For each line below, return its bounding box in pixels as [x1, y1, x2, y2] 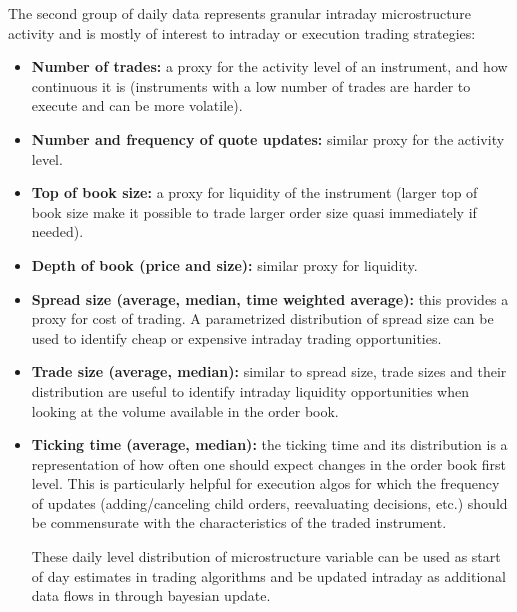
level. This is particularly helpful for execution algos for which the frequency [31, 473, 500, 494]
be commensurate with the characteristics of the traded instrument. [31, 512, 447, 533]
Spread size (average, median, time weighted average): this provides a [31, 288, 509, 309]
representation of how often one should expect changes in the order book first [31, 453, 506, 474]
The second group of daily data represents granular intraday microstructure [8, 3, 472, 23]
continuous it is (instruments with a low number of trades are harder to [31, 75, 471, 96]
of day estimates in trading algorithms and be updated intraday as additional [31, 565, 506, 586]
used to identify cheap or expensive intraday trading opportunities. [31, 327, 442, 348]
